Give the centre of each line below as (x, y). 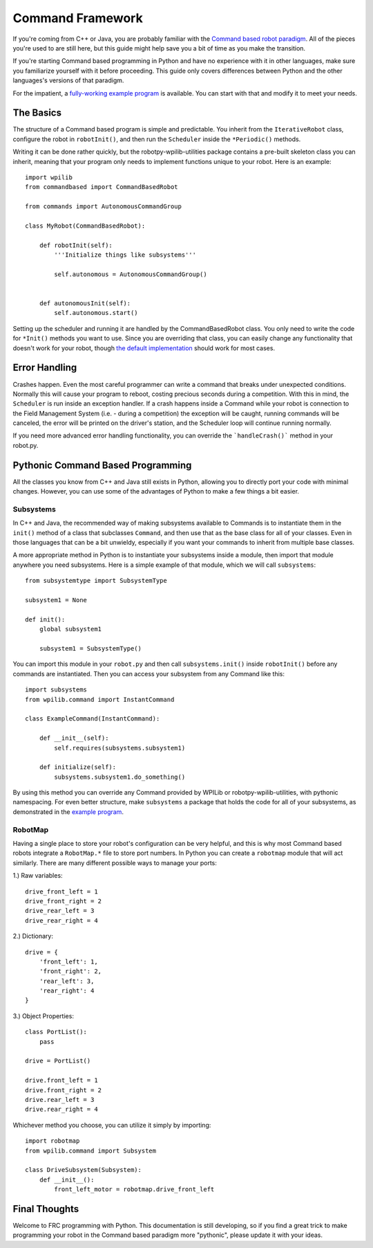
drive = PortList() (58, 1061)
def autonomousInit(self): (85, 304)
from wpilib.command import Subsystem (91, 1150)
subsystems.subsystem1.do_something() (120, 777)
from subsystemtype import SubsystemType (96, 581)
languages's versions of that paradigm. (68, 80)
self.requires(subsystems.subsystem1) (120, 748)
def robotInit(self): (76, 245)
